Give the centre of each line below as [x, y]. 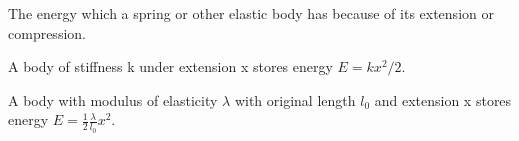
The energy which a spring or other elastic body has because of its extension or [251, 13]
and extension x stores [443, 99]
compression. [47, 32]
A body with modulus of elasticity [113, 99]
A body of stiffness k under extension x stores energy [170, 66]
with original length [295, 99]
